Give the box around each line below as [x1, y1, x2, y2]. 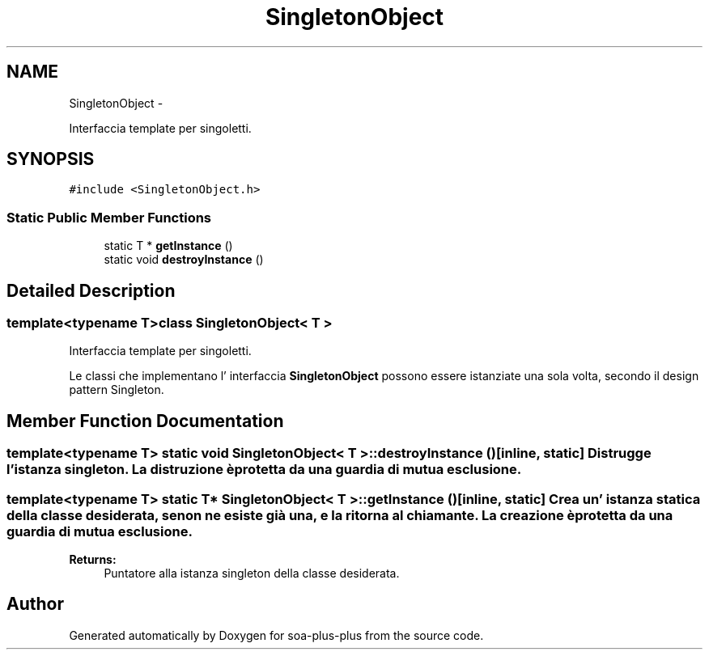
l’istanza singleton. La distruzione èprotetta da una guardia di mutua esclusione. [6, 461, 522, 478]
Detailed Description [6, 280, 176, 301]
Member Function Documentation [6, 410, 284, 431]
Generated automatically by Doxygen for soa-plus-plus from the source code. [69, 628, 484, 642]
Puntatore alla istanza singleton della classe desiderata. [104, 566, 400, 580]
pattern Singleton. [69, 383, 164, 397]
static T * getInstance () [104, 239, 233, 253]
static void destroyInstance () [104, 252, 264, 267]
